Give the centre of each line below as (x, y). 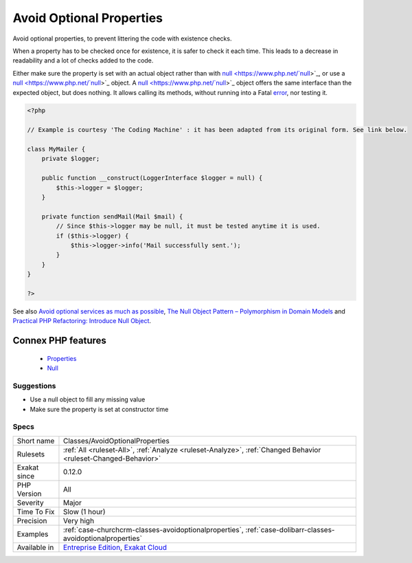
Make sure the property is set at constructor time (99, 409)
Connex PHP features (59, 341)
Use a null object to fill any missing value (88, 399)
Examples (33, 534)
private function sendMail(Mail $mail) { (112, 216)
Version (29, 494)
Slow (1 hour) (84, 511)
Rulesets (31, 454)
